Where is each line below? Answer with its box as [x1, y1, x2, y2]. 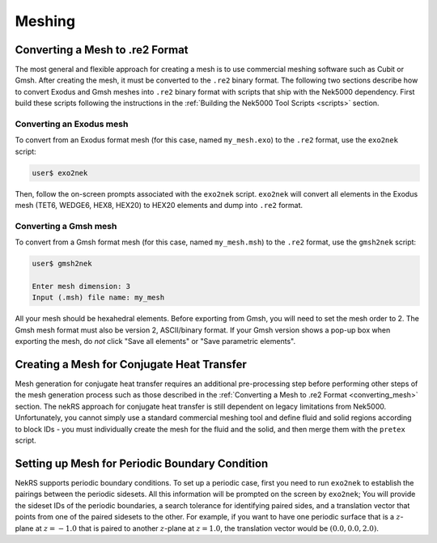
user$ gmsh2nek [32, 259, 92, 269]
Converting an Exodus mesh [15, 118, 129, 129]
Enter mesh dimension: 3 [32, 282, 131, 291]
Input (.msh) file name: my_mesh [32, 293, 165, 303]
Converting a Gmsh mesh [15, 220, 117, 231]
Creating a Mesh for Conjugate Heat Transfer [15, 358, 247, 371]
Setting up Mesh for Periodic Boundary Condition [15, 456, 269, 470]
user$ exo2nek [32, 168, 88, 177]
